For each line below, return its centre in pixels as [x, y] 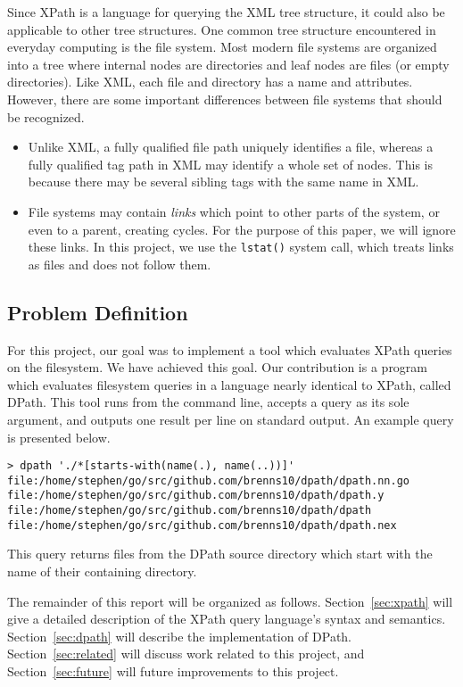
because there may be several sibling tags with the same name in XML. [223, 182]
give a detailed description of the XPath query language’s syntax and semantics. [227, 619]
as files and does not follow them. [120, 264]
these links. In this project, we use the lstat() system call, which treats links [241, 247]
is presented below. [59, 437]
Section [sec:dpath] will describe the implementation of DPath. [179, 636]
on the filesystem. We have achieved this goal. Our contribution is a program [218, 367]
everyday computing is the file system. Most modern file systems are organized [222, 47]
